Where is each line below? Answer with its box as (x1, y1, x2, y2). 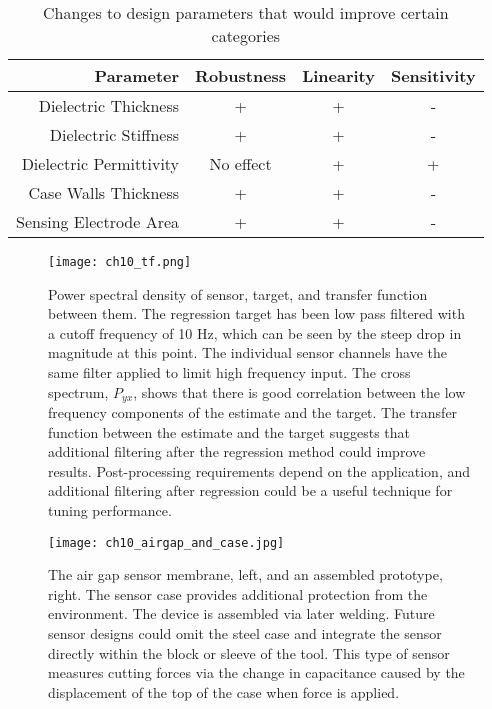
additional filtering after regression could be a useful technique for (48, 480, 453, 501)
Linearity (302, 64, 375, 87)
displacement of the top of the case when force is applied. (48, 681, 400, 702)
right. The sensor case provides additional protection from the (48, 583, 428, 604)
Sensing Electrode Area (16, 210, 180, 233)
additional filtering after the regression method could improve (48, 441, 426, 462)
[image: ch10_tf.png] (48, 255, 192, 269)
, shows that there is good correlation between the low (133, 381, 466, 402)
